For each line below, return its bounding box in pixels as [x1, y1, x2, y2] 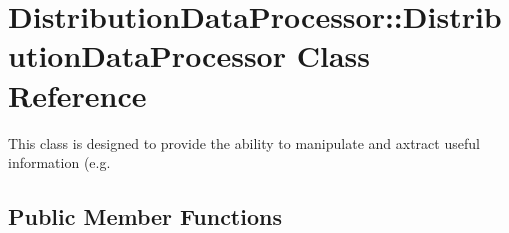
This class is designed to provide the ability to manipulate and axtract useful [8, 132, 480, 153]
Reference [8, 74, 147, 115]
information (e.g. [8, 152, 111, 173]
